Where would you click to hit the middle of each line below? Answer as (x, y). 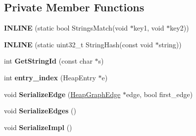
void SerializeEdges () (40, 111)
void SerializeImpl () (38, 127)
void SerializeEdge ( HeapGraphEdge (62, 94)
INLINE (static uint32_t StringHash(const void (79, 44)
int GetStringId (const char (48, 61)
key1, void (149, 28)
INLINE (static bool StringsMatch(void (66, 28)
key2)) (179, 28)
